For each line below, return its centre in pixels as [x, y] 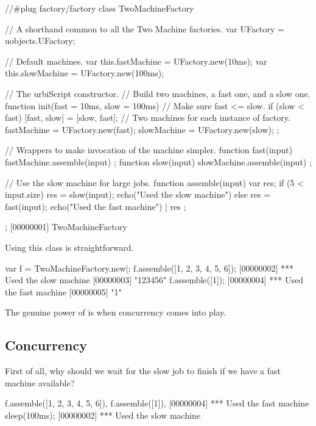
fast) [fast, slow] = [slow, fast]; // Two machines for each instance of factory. [148, 117]
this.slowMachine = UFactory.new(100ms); [85, 73]
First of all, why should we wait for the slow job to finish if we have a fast [143, 371]
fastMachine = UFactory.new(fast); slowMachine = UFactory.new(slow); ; [142, 129]
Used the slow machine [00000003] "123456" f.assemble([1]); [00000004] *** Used [154, 280]
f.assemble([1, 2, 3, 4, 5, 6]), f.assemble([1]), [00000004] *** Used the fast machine [157, 403]
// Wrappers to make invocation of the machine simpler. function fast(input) [149, 150]
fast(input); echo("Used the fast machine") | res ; [96, 206]
